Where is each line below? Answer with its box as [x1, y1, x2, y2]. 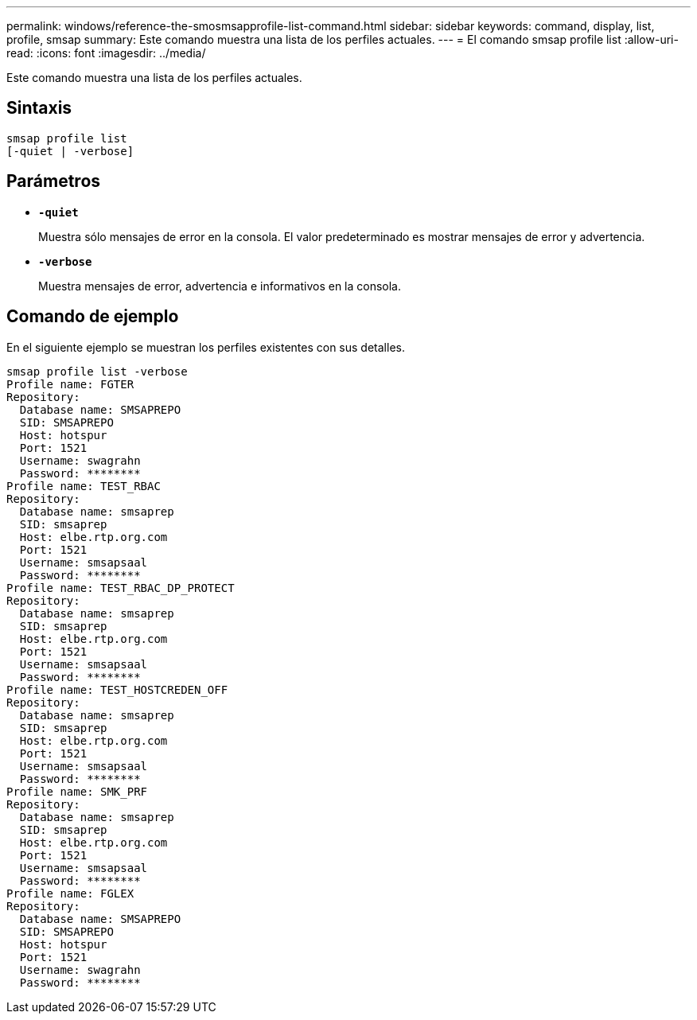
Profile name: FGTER [6, 377, 134, 391]
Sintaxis [6, 98, 72, 119]
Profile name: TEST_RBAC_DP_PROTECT [6, 581, 235, 594]
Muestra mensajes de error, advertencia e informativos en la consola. [38, 278, 402, 293]
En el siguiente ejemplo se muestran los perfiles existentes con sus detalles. [6, 340, 405, 354]
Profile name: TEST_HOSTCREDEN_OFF [6, 683, 228, 696]
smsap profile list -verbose [6, 364, 188, 378]
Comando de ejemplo [6, 306, 179, 327]
